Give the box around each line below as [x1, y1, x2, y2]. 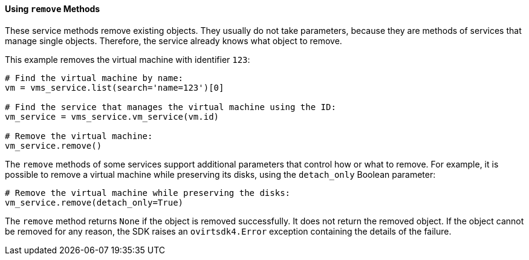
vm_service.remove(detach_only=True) [5, 197, 184, 207]
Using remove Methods [5, 4, 100, 14]
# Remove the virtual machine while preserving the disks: [5, 187, 291, 198]
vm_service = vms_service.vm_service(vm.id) [5, 111, 219, 122]
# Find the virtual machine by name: [5, 73, 184, 83]
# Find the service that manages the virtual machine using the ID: [5, 102, 336, 112]
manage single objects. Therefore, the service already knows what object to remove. [5, 35, 342, 46]
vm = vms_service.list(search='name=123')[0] [5, 82, 224, 93]
